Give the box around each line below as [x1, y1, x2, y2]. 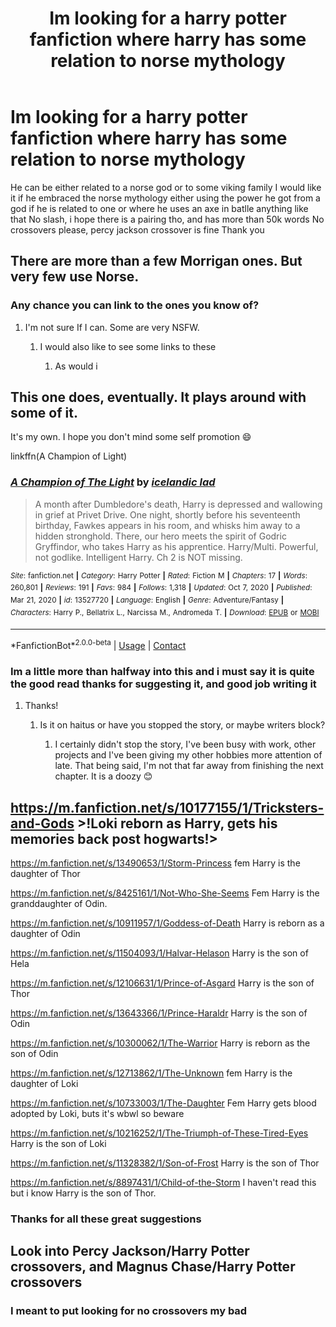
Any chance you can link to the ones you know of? [10, 298, 260, 312]
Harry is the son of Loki [10, 1138, 107, 1150]
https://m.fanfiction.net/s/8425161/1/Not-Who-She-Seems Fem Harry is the [10, 887, 320, 899]
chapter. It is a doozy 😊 [54, 770, 153, 782]
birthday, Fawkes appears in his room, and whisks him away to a [34, 519, 301, 531]
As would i [54, 360, 98, 372]
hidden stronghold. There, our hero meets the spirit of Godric [34, 530, 287, 542]
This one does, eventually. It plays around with [10, 389, 307, 406]
